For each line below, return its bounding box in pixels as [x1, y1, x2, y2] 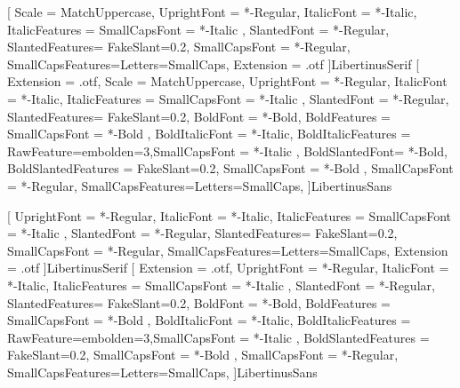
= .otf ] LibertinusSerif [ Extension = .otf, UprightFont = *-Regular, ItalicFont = [7, 258, 449, 277]
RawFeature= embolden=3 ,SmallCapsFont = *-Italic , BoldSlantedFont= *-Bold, [7, 141, 448, 160]
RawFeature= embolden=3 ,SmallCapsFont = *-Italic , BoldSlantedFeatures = [7, 328, 430, 346]
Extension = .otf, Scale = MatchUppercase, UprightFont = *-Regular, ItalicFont [7, 72, 448, 91]
